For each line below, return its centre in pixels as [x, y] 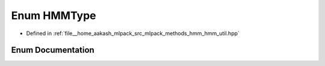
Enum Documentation [53, 50]
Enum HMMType [54, 15]
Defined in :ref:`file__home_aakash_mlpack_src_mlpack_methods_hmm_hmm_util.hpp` [133, 33]
